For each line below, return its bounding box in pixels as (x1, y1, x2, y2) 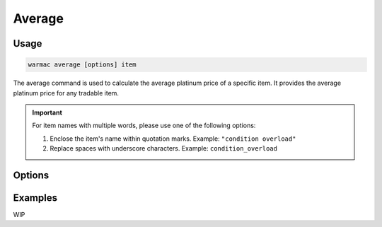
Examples (13, 192, 58, 204)
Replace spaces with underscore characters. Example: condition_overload (50, 144, 277, 153)
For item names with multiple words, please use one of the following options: (32, 121, 256, 130)
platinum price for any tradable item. (13, 88, 120, 97)
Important (32, 108, 63, 117)
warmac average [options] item (28, 61, 137, 69)
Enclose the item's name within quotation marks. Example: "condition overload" (50, 134, 296, 143)
